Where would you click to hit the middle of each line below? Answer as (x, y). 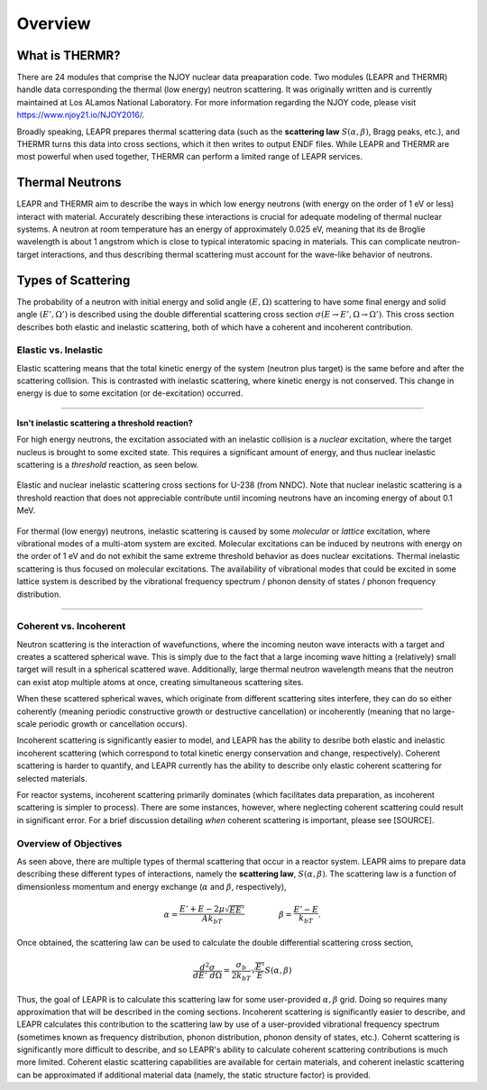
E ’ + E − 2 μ (202, 909)
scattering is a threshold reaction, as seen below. (108, 465)
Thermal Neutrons (69, 183)
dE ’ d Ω (207, 976)
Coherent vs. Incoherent (71, 627)
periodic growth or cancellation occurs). (113, 724)
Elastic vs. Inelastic (60, 350)
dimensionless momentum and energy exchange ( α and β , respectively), (152, 886)
